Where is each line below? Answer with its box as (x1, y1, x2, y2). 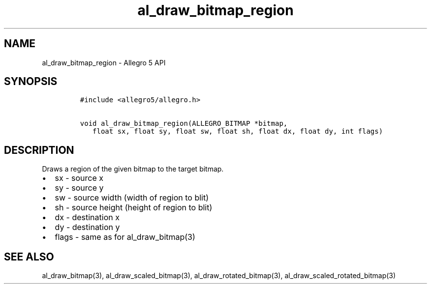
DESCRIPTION (4, 144, 74, 156)
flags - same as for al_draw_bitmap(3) (55, 232, 195, 242)
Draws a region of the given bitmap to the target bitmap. (42, 165, 224, 173)
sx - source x (55, 173, 104, 183)
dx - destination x (55, 212, 120, 223)
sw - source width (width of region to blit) (55, 193, 209, 203)
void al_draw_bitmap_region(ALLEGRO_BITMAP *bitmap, (80, 119, 288, 128)
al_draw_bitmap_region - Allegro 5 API (42, 58, 166, 67)
